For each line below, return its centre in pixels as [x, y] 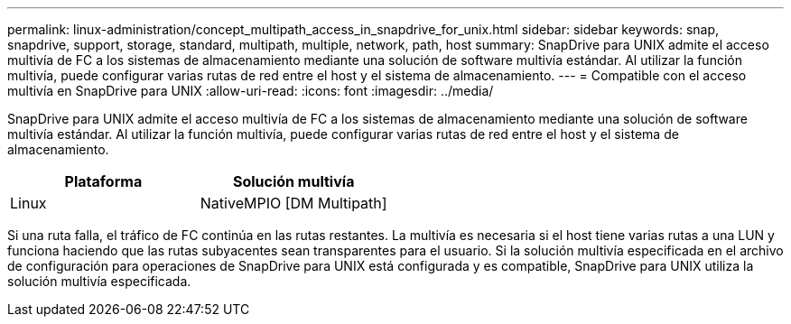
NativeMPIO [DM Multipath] [293, 203]
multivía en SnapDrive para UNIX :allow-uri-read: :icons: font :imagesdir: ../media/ [251, 91]
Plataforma [103, 181]
